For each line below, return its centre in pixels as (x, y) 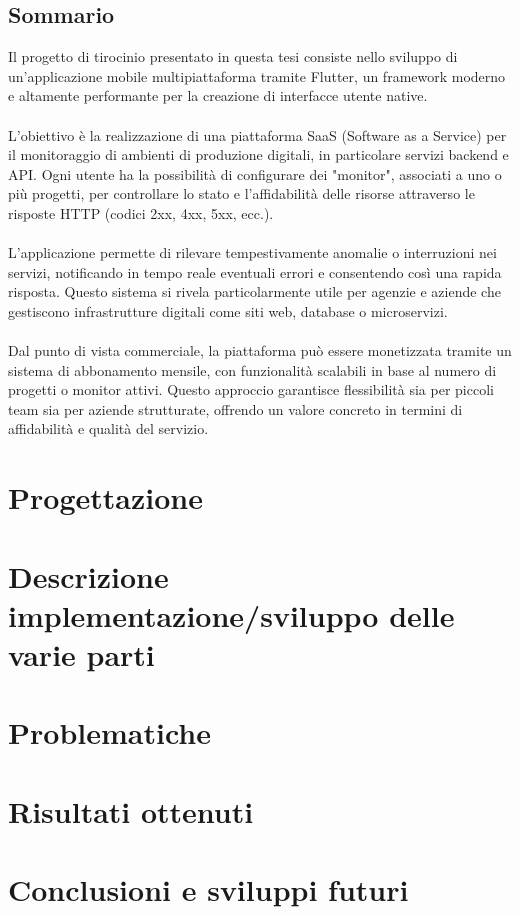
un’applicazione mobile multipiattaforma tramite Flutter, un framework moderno (257, 75)
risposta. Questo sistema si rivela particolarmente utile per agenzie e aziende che (254, 291)
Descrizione (88, 575)
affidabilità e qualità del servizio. (108, 428)
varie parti (81, 654)
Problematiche (109, 732)
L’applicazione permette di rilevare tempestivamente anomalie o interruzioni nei (252, 252)
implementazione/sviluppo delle (231, 614)
